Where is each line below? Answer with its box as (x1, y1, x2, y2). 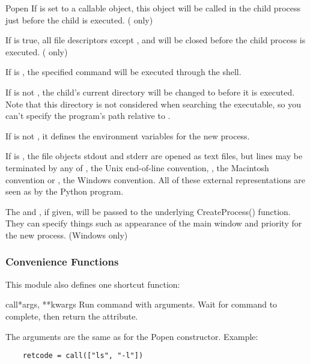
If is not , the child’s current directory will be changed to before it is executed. (5, 85, 295, 98)
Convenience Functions (5, 254, 119, 269)
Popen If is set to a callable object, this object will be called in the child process (5, 2, 300, 14)
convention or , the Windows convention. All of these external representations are (5, 173, 306, 186)
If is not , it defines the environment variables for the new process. (5, 129, 250, 142)
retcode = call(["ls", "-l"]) (22, 351, 144, 360)
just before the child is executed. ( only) (5, 13, 153, 26)
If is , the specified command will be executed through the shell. (5, 65, 242, 78)
